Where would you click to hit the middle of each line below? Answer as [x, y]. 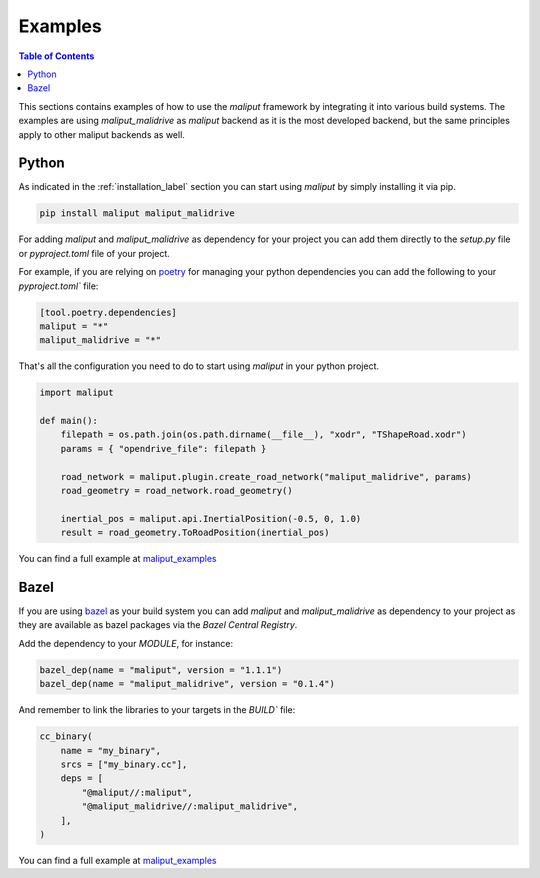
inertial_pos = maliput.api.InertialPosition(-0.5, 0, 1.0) [211, 518]
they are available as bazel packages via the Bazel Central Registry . [158, 625]
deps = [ [82, 778]
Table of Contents [56, 56]
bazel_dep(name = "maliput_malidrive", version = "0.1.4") [187, 684]
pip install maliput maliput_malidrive [137, 213]
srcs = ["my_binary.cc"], [124, 764]
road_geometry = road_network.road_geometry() [177, 491]
